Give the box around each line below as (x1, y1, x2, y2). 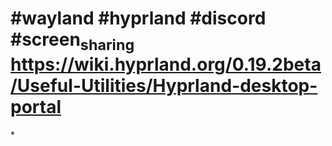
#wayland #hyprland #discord (10, 7, 267, 30)
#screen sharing (10, 28, 135, 54)
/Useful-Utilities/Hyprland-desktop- (10, 74, 318, 97)
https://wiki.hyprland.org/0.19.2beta (10, 53, 322, 76)
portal (10, 95, 62, 118)
